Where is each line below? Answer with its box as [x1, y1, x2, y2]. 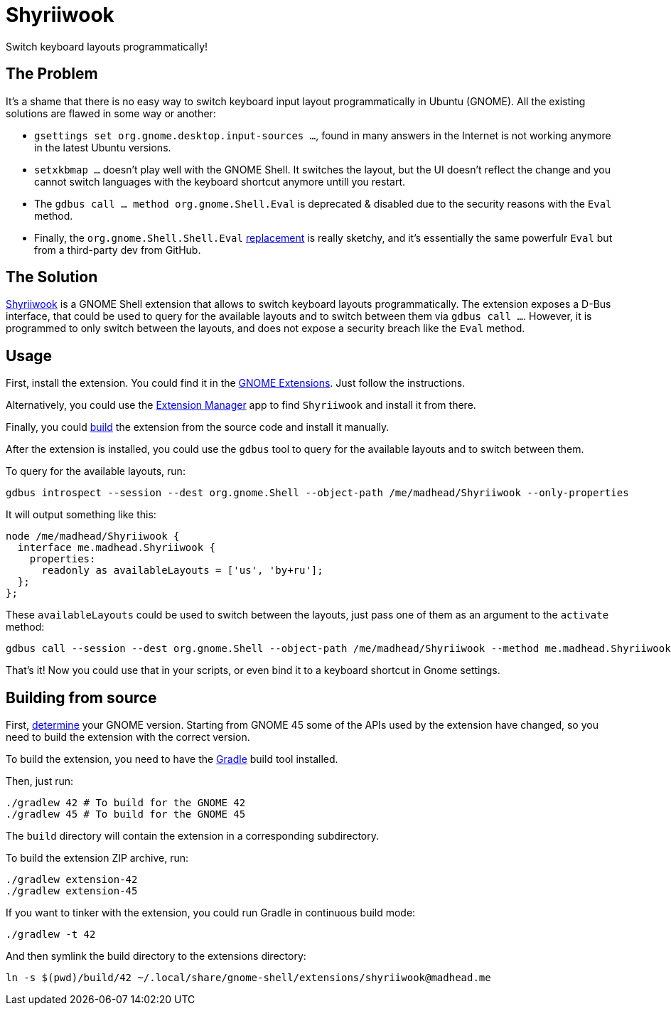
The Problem [6, 65, 98, 83]
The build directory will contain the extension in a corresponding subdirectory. [6, 830, 380, 842]
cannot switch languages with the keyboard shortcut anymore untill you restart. [34, 175, 406, 188]
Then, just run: [6, 775, 74, 788]
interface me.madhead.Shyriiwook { [17, 542, 216, 554]
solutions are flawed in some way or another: [6, 107, 216, 119]
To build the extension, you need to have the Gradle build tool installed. [6, 753, 338, 766]
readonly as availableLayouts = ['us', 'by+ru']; [41, 565, 323, 577]
